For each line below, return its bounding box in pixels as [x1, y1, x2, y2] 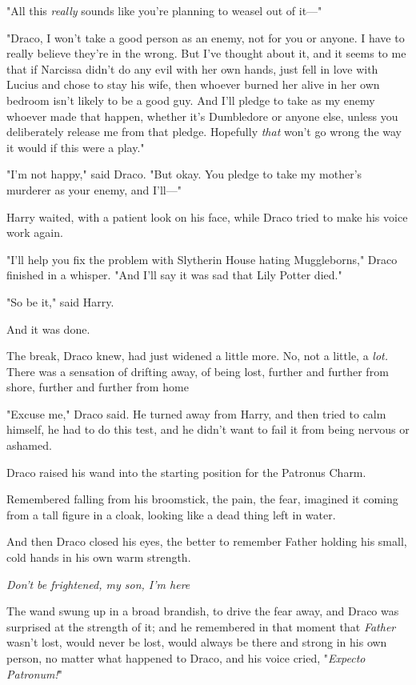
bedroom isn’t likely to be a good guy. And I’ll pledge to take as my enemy [6, 91, 375, 108]
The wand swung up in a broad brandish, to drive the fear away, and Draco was [6, 603, 399, 619]
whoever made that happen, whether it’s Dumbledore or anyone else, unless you [6, 107, 398, 124]
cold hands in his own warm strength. [6, 549, 191, 566]
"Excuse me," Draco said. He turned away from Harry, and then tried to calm [6, 405, 386, 422]
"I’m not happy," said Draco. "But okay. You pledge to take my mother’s [6, 166, 362, 182]
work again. [6, 224, 63, 241]
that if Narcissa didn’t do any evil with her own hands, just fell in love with [6, 60, 378, 77]
